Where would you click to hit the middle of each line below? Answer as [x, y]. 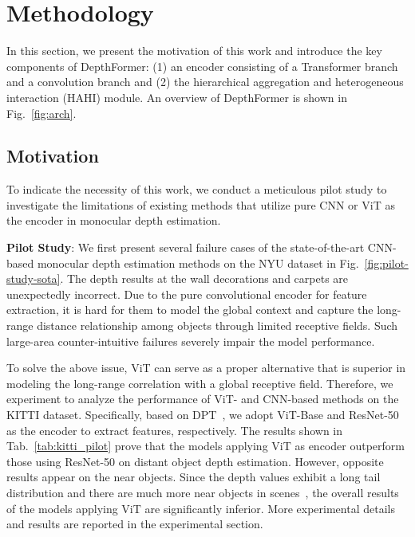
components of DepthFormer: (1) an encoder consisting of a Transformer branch [202, 66]
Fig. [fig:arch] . [41, 113]
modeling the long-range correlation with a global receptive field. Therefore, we [200, 383]
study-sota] [34, 278]
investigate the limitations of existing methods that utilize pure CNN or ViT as [201, 204]
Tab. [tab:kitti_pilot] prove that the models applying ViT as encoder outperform [206, 446]
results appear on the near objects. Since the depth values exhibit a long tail [194, 477]
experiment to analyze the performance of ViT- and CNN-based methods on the [203, 399]
